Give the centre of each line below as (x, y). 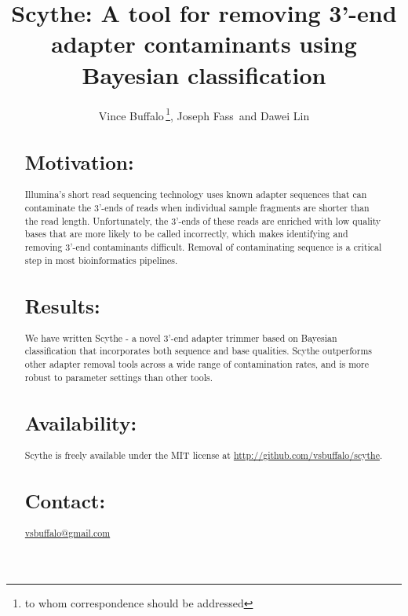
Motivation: (79, 162)
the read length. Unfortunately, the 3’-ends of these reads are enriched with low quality (203, 220)
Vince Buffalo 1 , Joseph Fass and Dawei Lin (204, 114)
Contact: (65, 500)
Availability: (81, 422)
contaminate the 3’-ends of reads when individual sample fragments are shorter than (197, 207)
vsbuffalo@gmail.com (67, 533)
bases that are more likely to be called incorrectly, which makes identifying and (186, 234)
